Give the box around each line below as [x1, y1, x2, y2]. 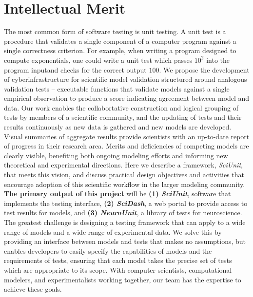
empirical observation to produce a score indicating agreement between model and [4, 93, 250, 103]
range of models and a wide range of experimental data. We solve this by [4, 226, 222, 237]
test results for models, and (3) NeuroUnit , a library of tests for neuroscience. [4, 207, 242, 218]
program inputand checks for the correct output [4, 64, 147, 74]
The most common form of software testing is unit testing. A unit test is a [4, 26, 226, 37]
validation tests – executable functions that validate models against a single [4, 83, 230, 93]
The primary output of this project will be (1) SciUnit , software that [4, 188, 231, 199]
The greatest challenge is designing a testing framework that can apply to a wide [4, 217, 246, 227]
